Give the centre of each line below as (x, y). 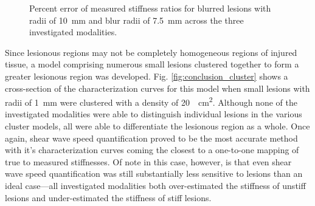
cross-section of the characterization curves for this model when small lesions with (157, 88)
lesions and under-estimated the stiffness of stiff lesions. (108, 197)
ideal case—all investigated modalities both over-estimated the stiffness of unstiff (155, 185)
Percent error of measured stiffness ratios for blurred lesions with (150, 8)
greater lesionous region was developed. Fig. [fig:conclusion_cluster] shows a (147, 76)
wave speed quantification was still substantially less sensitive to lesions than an (154, 173)
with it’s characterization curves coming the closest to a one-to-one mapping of (152, 150)
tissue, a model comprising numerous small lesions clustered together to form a (152, 64)
